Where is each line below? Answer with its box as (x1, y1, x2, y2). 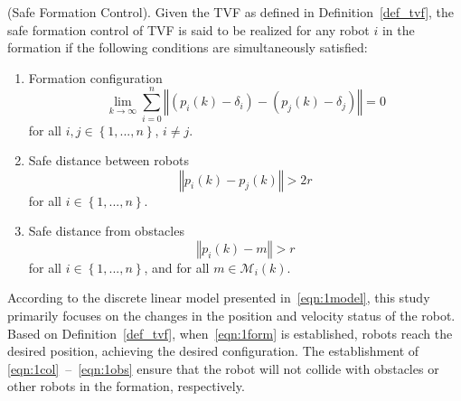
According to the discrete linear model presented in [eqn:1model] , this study (7, 288, 430, 307)
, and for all (144, 257, 210, 276)
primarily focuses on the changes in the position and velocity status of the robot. (7, 306, 456, 325)
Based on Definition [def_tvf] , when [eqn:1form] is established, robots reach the (7, 323, 453, 342)
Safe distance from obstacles (28, 221, 184, 240)
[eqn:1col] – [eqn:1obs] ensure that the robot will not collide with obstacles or (7, 359, 439, 378)
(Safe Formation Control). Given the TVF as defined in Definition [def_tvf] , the (7, 3, 455, 21)
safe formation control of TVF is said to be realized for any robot (7, 20, 370, 39)
